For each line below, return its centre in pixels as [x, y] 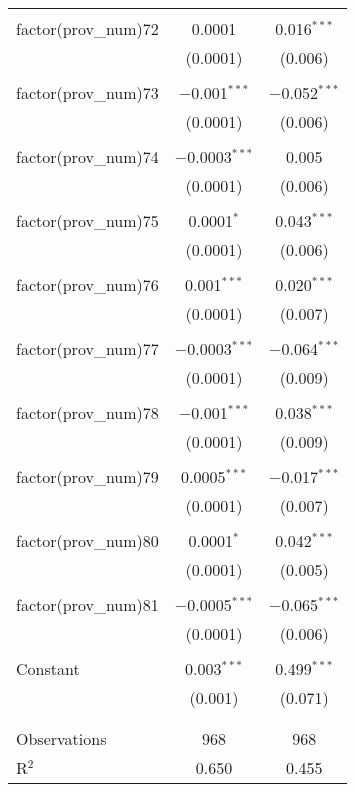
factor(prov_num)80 [87, 540]
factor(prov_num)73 [87, 92]
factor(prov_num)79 [87, 476]
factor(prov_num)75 [87, 220]
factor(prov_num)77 [87, 348]
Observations [61, 738]
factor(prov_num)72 [87, 28]
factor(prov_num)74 [87, 156]
